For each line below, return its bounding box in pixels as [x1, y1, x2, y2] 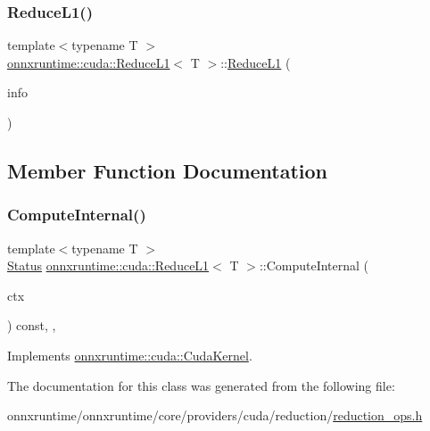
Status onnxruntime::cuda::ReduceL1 [7, 256, 210, 275]
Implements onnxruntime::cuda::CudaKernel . [7, 345, 252, 364]
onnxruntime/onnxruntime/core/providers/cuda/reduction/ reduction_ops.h [7, 406, 423, 425]
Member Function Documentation [7, 156, 328, 184]
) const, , [7, 316, 56, 335]
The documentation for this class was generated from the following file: [7, 376, 395, 394]
